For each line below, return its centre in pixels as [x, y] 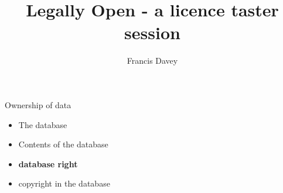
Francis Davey [152, 61]
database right [48, 163]
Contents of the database [63, 144]
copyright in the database [64, 183]
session [152, 32]
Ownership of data [38, 104]
